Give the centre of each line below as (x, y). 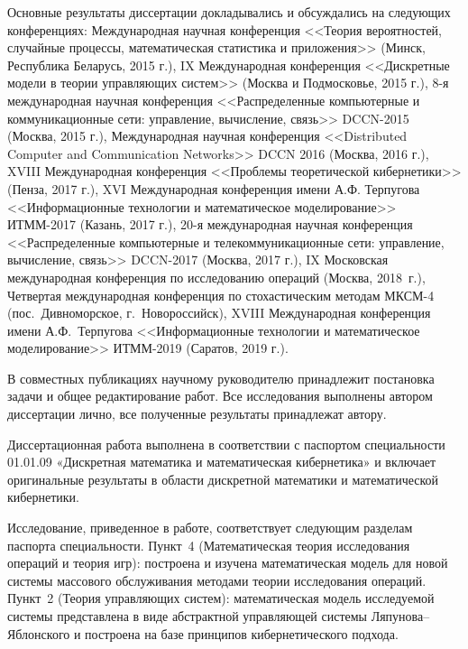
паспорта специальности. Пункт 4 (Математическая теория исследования (209, 545)
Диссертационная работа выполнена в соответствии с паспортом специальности (226, 444)
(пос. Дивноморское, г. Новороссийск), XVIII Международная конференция (219, 313)
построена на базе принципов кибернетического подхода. (242, 633)
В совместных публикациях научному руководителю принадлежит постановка (221, 378)
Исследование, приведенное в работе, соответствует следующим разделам (210, 528)
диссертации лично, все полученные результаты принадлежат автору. (197, 414)
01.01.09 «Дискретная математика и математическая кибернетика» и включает (222, 462)
